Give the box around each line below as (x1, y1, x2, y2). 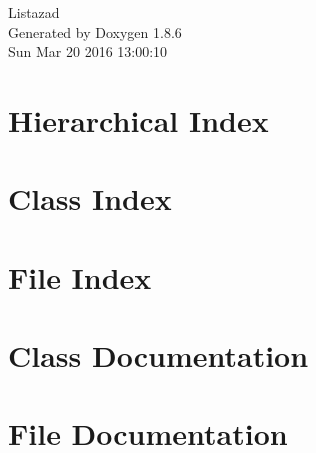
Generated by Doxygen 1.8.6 (8, 21, 182, 42)
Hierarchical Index (8, 99, 269, 140)
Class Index (8, 178, 172, 219)
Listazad (8, 2, 60, 22)
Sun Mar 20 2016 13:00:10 (8, 41, 168, 62)
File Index (8, 256, 152, 297)
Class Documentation (8, 335, 309, 376)
